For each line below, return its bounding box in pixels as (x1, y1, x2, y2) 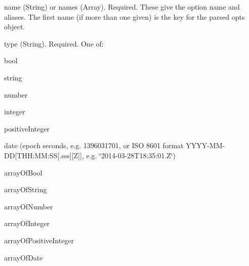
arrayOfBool (4, 167, 43, 178)
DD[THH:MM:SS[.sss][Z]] (4, 150, 82, 160)
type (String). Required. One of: (4, 38, 104, 49)
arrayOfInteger (4, 218, 50, 229)
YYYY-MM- (186, 140, 225, 151)
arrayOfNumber (4, 201, 53, 211)
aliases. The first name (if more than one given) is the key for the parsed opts (4, 11, 245, 22)
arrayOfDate (4, 252, 43, 262)
